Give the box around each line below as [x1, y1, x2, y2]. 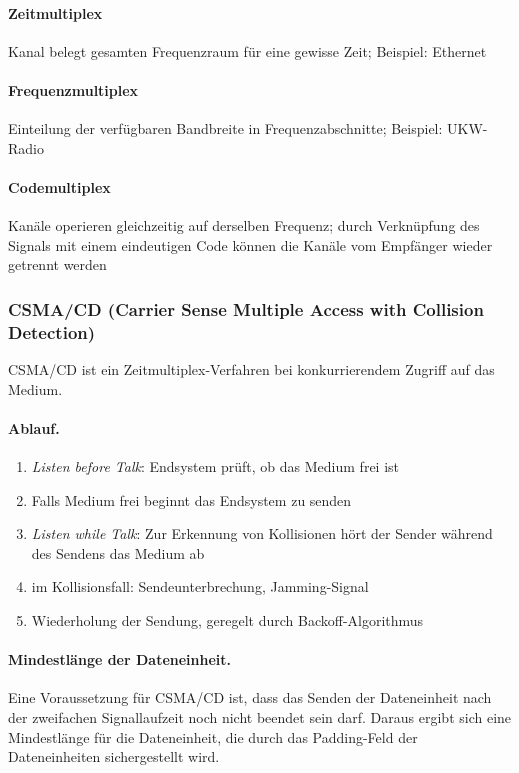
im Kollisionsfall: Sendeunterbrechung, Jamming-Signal [31, 576, 369, 597]
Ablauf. [8, 417, 60, 438]
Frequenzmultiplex [8, 79, 139, 100]
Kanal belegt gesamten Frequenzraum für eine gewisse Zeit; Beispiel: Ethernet [8, 40, 487, 61]
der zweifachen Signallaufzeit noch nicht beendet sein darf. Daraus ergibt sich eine [8, 707, 512, 728]
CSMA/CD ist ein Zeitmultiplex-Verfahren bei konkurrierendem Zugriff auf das [8, 359, 495, 380]
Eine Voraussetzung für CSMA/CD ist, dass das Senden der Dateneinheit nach [8, 687, 492, 708]
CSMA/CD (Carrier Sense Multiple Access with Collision [8, 296, 484, 321]
